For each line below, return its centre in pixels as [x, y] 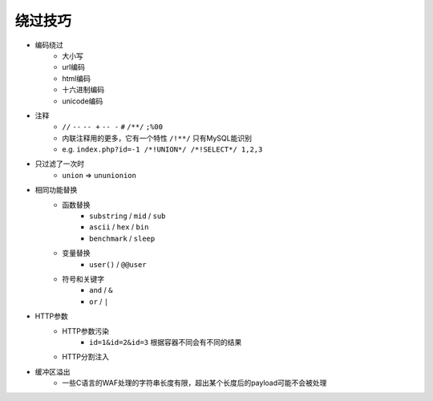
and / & [101, 290]
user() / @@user [118, 264]
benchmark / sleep [122, 238]
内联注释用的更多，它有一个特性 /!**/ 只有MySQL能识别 [157, 138]
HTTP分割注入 [86, 357]
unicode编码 [83, 101]
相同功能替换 [56, 190]
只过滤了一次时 [59, 164]
